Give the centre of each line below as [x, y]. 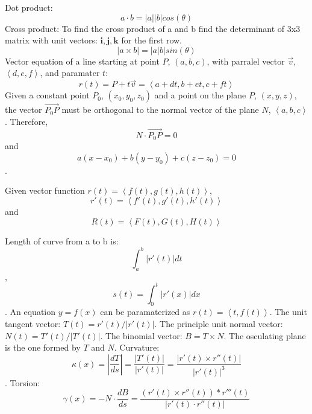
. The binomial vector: [141, 335]
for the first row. [151, 40]
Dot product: [29, 7]
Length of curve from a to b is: [62, 240]
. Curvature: [137, 347]
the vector [23, 110]
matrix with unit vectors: [51, 40]
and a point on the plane [200, 95]
